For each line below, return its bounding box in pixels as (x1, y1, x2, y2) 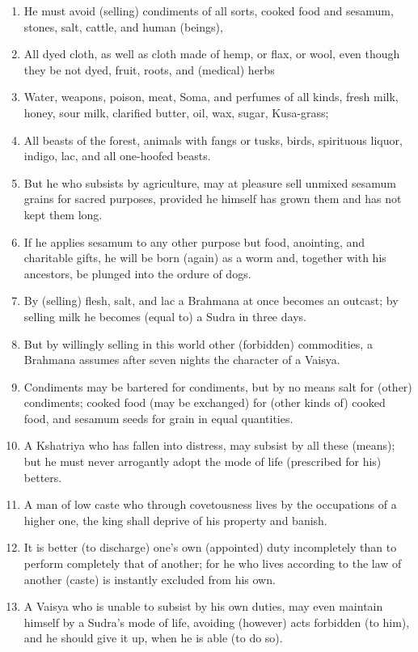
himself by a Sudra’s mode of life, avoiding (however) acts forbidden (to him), (23, 613, 410, 630)
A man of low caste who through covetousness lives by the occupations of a (23, 496, 397, 513)
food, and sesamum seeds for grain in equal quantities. (23, 409, 293, 426)
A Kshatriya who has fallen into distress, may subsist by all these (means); (23, 437, 395, 454)
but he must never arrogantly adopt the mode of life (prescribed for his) (23, 453, 382, 470)
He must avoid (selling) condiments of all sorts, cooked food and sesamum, (23, 2, 394, 19)
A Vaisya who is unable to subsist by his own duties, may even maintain (23, 598, 383, 615)
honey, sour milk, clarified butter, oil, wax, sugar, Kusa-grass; (23, 104, 329, 121)
